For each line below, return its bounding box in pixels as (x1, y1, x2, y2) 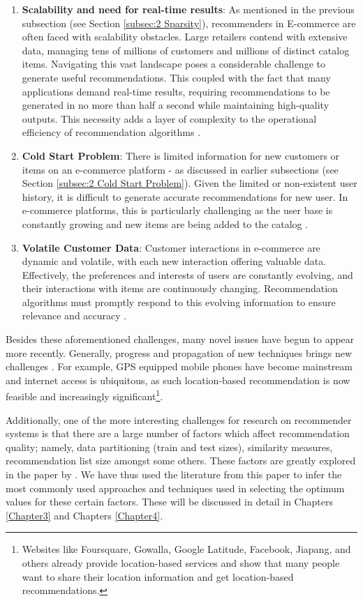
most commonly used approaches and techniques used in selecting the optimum (6, 480, 345, 495)
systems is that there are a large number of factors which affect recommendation (6, 426, 350, 441)
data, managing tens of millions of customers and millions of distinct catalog (22, 43, 350, 57)
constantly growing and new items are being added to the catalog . (22, 216, 309, 231)
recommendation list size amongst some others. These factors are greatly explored (6, 453, 356, 468)
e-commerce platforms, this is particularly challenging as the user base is (22, 203, 333, 218)
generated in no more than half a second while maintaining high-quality (22, 98, 329, 112)
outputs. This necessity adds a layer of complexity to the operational (22, 111, 317, 125)
